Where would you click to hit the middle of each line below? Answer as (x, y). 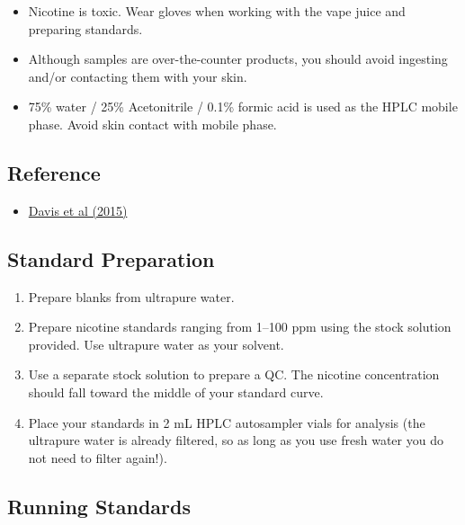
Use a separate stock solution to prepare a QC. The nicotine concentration (234, 374)
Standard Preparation (111, 258)
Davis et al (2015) (78, 210)
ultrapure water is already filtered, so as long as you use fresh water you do (236, 440)
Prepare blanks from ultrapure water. (131, 296)
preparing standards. (85, 28)
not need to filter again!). (98, 457)
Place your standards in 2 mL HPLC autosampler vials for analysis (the (227, 422)
